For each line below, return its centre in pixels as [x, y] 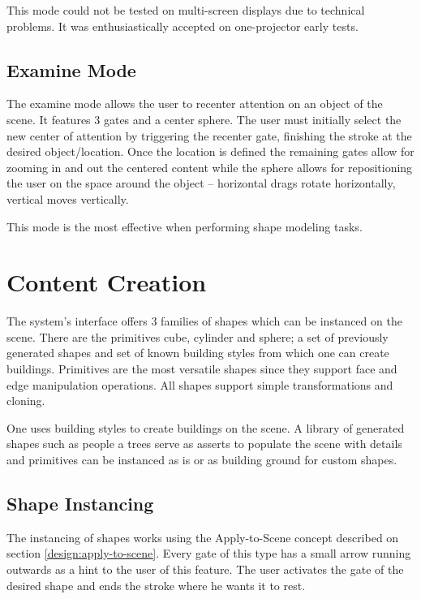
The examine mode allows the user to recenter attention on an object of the [195, 103]
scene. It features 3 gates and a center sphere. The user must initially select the [204, 119]
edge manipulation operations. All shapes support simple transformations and [200, 384]
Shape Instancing [80, 503]
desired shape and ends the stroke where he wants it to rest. [156, 585]
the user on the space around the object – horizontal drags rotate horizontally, [201, 183]
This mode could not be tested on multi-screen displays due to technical [186, 10]
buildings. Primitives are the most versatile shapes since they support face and [202, 369]
